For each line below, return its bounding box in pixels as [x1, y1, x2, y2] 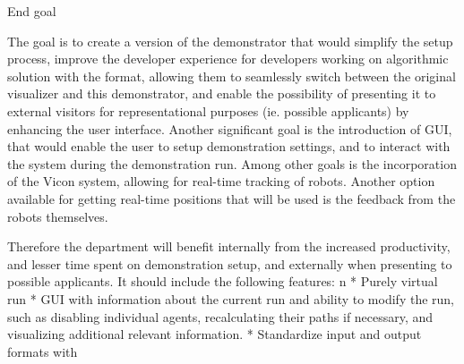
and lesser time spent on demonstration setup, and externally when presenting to [7, 254, 452, 273]
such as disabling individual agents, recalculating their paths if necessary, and [7, 307, 434, 326]
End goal [7, 2, 56, 20]
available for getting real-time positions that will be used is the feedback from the [7, 189, 456, 207]
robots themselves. [7, 207, 108, 225]
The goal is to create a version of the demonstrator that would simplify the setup [7, 31, 453, 50]
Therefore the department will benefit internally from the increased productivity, [7, 237, 451, 256]
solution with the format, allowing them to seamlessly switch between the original [7, 66, 456, 85]
